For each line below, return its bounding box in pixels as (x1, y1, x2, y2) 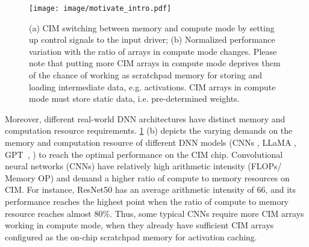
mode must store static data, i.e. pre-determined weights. (29, 92, 240, 105)
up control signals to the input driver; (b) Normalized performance (29, 33, 275, 46)
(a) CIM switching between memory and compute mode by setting (29, 21, 275, 34)
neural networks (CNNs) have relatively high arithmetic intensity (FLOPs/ (5, 160, 282, 172)
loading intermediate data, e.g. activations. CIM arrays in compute (29, 80, 276, 93)
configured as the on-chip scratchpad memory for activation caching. (5, 230, 257, 243)
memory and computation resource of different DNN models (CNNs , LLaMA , (5, 136, 296, 148)
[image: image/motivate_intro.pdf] (29, 4, 172, 13)
